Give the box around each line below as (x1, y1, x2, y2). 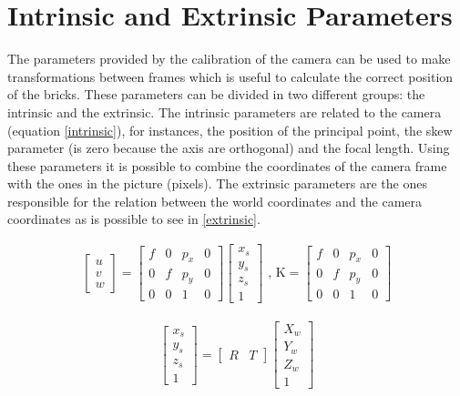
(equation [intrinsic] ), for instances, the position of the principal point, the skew (7, 120, 453, 139)
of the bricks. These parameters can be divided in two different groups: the (7, 85, 425, 104)
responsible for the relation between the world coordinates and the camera (7, 191, 423, 210)
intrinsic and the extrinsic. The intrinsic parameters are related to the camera (7, 102, 442, 121)
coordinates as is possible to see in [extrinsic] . (7, 209, 261, 228)
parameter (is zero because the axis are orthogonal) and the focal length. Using (7, 138, 450, 157)
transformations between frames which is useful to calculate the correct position (7, 66, 454, 86)
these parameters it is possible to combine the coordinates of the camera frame (7, 156, 447, 175)
